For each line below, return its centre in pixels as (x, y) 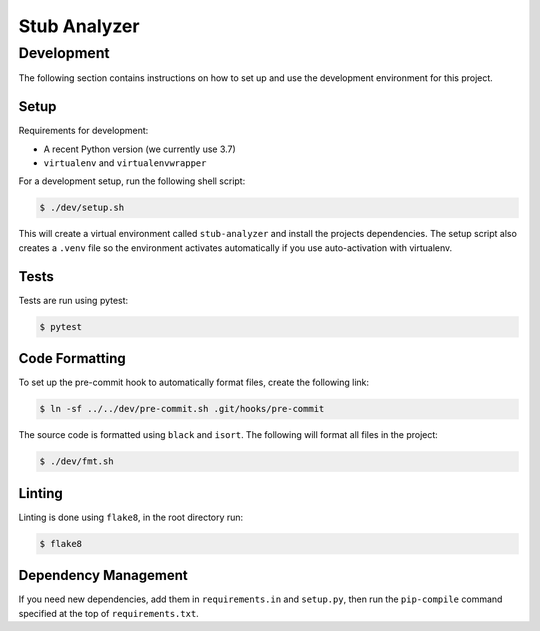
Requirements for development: (83, 131)
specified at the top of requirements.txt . (108, 613)
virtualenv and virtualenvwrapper (125, 163)
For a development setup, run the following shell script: (132, 181)
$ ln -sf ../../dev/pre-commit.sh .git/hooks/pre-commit (182, 409)
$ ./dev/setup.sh (82, 208)
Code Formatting (72, 358)
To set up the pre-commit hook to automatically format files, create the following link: (194, 382)
